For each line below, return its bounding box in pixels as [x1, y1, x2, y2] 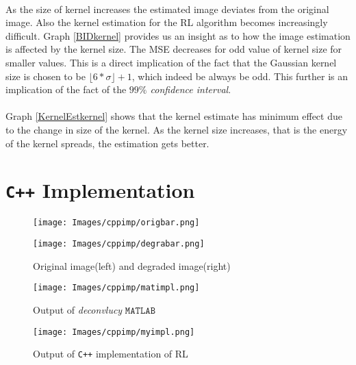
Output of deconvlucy [33, 302, 123, 316]
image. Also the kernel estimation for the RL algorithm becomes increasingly [5, 15, 328, 29]
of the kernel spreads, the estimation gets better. [5, 136, 209, 150]
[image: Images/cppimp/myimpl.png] [33, 327, 195, 337]
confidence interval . [150, 82, 231, 97]
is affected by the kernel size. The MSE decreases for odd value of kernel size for [5, 42, 342, 56]
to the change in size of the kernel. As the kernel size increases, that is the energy [5, 122, 348, 136]
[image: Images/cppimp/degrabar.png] [33, 239, 205, 249]
